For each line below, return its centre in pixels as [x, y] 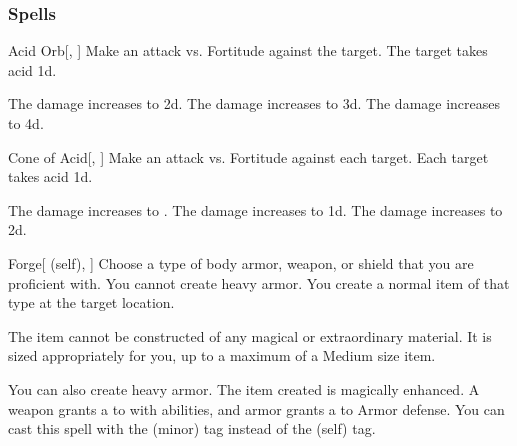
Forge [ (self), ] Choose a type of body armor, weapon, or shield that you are [241, 262]
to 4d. [26, 123]
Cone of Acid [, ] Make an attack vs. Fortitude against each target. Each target [248, 156]
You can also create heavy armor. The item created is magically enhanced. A [244, 388]
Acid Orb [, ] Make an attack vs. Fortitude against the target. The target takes [248, 50]
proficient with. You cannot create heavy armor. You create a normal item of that [259, 282]
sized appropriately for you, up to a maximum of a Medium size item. [222, 355]
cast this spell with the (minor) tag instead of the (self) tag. [192, 428]
